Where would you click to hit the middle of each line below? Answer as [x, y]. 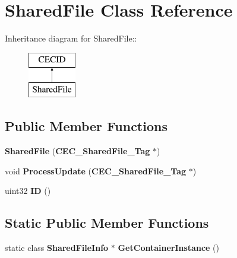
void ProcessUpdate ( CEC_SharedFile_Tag [96, 171]
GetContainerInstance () [168, 248]
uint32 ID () [28, 191]
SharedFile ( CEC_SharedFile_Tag [78, 151]
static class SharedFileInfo [57, 248]
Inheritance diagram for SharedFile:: [71, 38]
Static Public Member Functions [107, 223]
